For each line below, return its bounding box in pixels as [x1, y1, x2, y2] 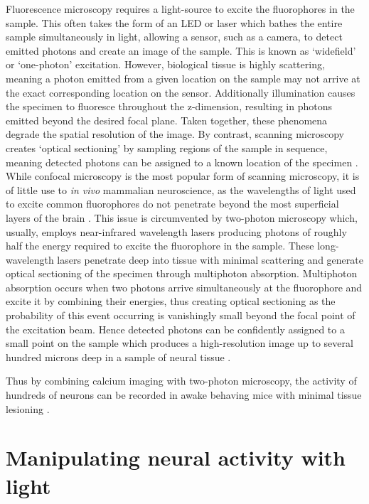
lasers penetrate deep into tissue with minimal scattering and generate [57, 252, 363, 267]
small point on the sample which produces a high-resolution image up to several [6, 336, 353, 350]
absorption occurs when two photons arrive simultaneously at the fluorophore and [6, 279, 363, 294]
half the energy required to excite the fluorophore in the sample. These [6, 238, 314, 253]
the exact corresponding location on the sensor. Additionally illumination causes [6, 85, 355, 100]
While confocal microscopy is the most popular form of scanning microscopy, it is [6, 168, 360, 183]
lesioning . [6, 401, 50, 416]
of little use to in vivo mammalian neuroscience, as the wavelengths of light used [6, 182, 356, 197]
